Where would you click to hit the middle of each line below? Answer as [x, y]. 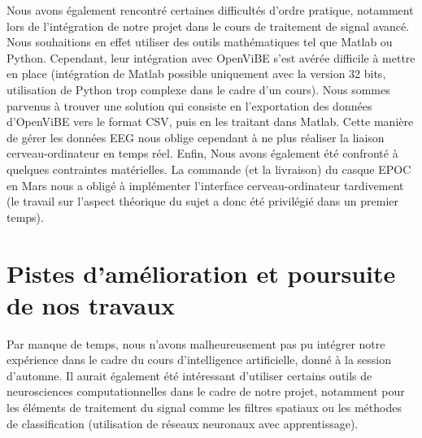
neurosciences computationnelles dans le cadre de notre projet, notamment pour [206, 391]
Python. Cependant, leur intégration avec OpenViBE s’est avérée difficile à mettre [211, 57]
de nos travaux [91, 304]
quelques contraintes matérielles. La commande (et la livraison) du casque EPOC [209, 169]
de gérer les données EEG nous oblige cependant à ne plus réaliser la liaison [196, 137]
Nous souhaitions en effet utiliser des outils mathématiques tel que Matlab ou [200, 42]
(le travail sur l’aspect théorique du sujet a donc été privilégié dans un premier [202, 201]
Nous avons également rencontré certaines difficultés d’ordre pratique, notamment [210, 10]
